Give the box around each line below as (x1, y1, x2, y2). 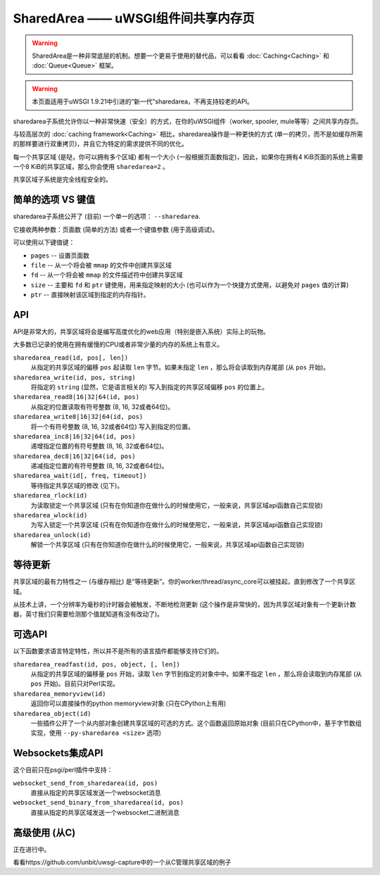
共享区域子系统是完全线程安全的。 (13, 175, 112, 184)
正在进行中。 (13, 845, 51, 853)
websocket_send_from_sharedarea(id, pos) (13, 779, 158, 787)
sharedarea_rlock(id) (13, 491, 88, 500)
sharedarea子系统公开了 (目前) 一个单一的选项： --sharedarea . (13, 212, 201, 221)
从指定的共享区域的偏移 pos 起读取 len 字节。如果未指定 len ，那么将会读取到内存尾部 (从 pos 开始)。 (30, 363, 330, 372)
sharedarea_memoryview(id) (13, 690, 106, 698)
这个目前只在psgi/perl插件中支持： (13, 766, 113, 774)
